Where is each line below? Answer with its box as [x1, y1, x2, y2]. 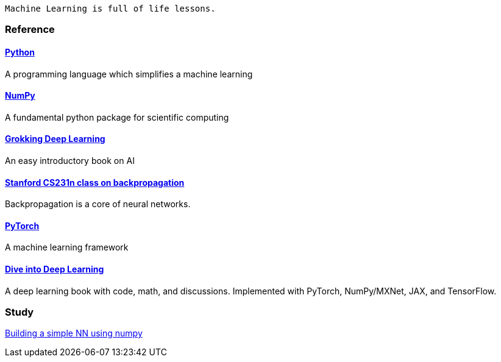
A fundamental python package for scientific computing [5, 112, 229, 122]
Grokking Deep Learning [5, 133, 105, 144]
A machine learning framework [5, 242, 129, 253]
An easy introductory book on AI [5, 155, 135, 166]
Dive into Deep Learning [5, 264, 104, 275]
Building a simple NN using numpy [5, 328, 143, 339]
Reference [5, 23, 55, 36]
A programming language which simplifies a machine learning [5, 68, 253, 79]
